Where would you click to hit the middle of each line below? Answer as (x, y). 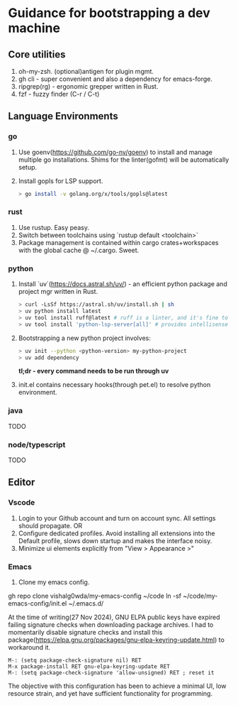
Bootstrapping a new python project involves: (84, 338)
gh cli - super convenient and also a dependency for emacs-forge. (115, 79)
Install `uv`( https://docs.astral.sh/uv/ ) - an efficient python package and (123, 284)
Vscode (22, 503)
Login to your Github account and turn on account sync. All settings (117, 518)
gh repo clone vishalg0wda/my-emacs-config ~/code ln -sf (95, 596)
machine (34, 28)
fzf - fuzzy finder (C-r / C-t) (59, 94)
